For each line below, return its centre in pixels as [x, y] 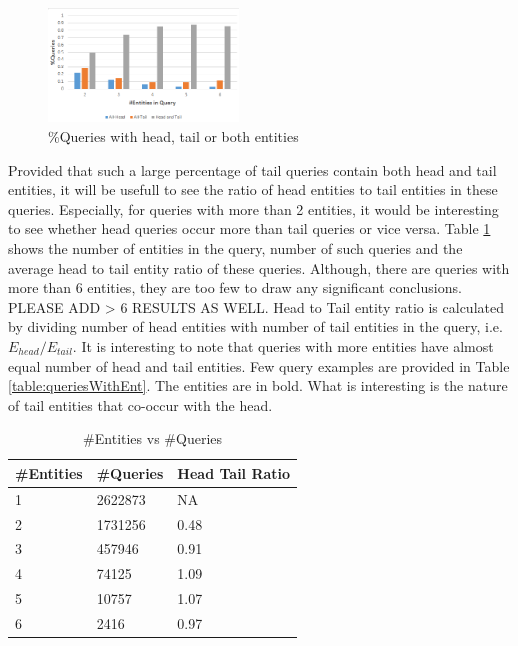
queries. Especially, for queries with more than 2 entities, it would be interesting [253, 208]
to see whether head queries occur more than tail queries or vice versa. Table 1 [249, 228]
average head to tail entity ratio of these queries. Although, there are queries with [259, 267]
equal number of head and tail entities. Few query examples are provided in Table [259, 365]
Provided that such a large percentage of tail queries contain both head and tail [252, 169]
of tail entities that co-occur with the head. [140, 404]
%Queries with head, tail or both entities [173, 135]
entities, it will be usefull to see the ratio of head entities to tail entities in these [253, 189]
